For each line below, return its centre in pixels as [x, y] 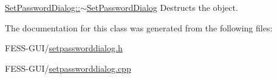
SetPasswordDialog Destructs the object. [162, 7]
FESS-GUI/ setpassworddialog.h [64, 48]
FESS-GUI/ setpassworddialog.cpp [68, 68]
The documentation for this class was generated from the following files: [139, 27]
